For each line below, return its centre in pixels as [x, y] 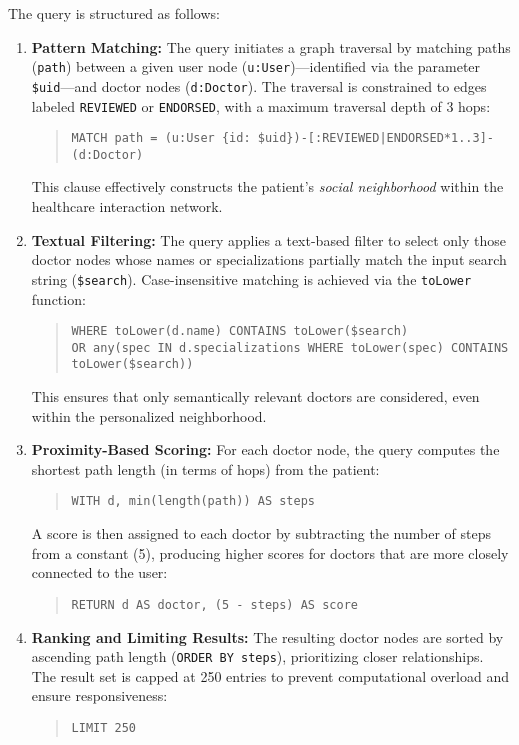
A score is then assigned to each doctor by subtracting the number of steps [261, 533]
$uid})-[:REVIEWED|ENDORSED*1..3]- [375, 138]
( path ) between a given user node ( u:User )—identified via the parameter [256, 66]
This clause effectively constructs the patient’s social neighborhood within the [267, 186]
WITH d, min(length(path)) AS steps [193, 501]
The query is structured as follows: [114, 13]
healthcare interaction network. [127, 206]
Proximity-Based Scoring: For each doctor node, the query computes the [265, 449]
